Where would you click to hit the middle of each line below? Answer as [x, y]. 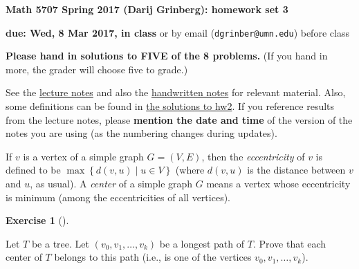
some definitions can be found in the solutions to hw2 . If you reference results [170, 106]
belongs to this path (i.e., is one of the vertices [153, 257]
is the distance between [296, 170]
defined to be [33, 170]
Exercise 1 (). [37, 220]
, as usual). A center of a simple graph [111, 183]
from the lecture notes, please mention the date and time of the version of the [179, 119]
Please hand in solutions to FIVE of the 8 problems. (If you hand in [167, 56]
